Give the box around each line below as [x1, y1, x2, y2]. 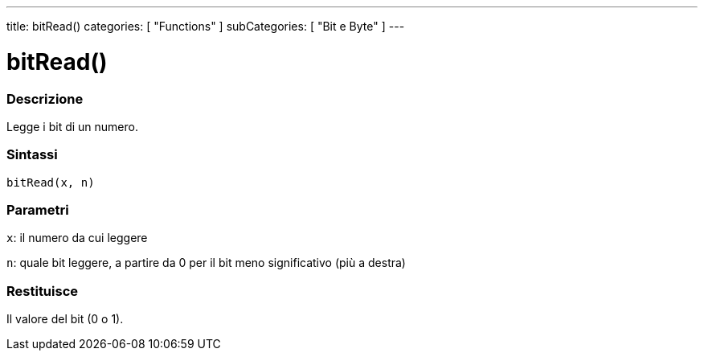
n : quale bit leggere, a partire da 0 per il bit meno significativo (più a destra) [6, 256, 406, 270]
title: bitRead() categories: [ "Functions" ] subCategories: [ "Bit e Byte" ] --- [6, 19, 405, 33]
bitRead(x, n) [6, 175, 95, 189]
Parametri [6, 202, 69, 218]
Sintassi [6, 146, 58, 163]
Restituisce [6, 282, 79, 299]
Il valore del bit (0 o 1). [6, 312, 124, 326]
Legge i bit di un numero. [6, 119, 138, 133]
